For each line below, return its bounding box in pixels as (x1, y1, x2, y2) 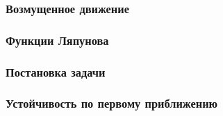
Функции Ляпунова (6, 31, 109, 48)
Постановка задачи (6, 63, 106, 80)
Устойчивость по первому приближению (6, 95, 218, 112)
